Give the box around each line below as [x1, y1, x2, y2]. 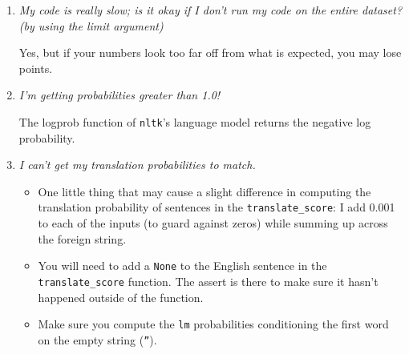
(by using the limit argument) [18, 17, 164, 34]
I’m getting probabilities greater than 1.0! [18, 86, 221, 103]
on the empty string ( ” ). [38, 331, 157, 348]
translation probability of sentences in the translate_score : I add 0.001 [38, 199, 395, 215]
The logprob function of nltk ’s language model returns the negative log [18, 113, 371, 130]
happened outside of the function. [38, 288, 204, 305]
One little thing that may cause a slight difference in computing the [38, 183, 371, 199]
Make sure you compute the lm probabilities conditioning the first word [38, 316, 389, 332]
